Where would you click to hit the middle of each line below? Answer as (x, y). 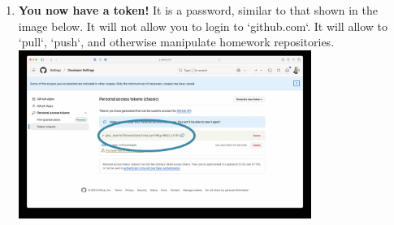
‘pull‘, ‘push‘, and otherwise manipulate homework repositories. (176, 42)
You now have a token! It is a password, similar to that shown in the (198, 10)
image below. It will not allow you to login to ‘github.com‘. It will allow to (203, 26)
